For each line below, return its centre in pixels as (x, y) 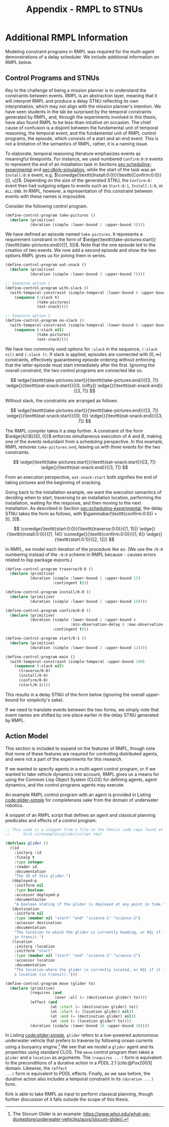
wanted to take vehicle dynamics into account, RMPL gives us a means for (82, 774)
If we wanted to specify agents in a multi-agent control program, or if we (80, 768)
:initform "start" (33, 951)
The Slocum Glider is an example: (47, 1114)
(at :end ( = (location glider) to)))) (91, 1021)
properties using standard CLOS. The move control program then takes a (79, 1052)
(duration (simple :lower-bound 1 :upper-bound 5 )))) (87, 225)
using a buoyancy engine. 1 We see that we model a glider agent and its (79, 1046)
